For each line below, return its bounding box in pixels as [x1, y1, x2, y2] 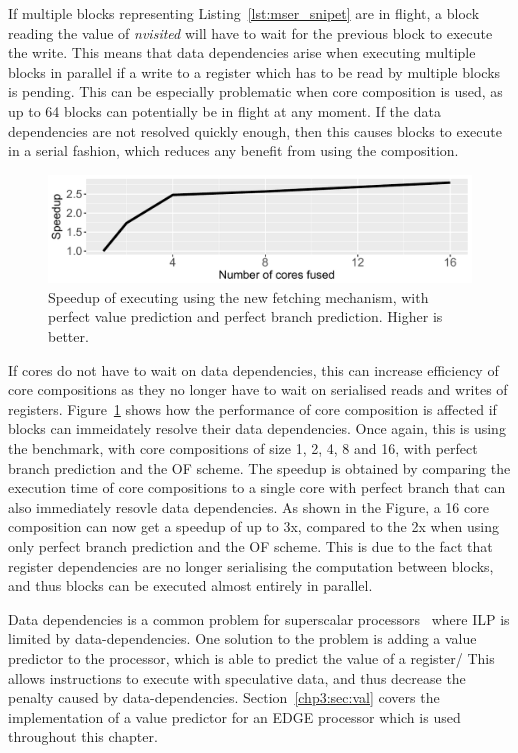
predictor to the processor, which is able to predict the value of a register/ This [8, 647, 495, 668]
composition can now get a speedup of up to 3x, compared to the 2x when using [8, 516, 500, 537]
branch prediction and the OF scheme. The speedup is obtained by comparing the [8, 457, 511, 478]
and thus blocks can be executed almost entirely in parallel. [8, 575, 373, 596]
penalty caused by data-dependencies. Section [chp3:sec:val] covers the [8, 687, 440, 708]
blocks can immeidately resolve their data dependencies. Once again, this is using [8, 418, 506, 439]
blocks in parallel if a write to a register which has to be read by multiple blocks [8, 61, 501, 82]
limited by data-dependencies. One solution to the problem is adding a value [8, 628, 477, 649]
